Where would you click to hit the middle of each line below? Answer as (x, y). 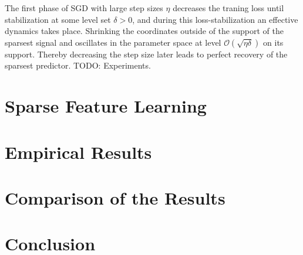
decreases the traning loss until (228, 8)
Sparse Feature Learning (106, 106)
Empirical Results (78, 152)
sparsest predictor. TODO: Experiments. (78, 65)
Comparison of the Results (115, 197)
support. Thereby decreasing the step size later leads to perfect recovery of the (146, 54)
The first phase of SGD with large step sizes (84, 8)
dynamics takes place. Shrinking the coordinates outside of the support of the (144, 31)
